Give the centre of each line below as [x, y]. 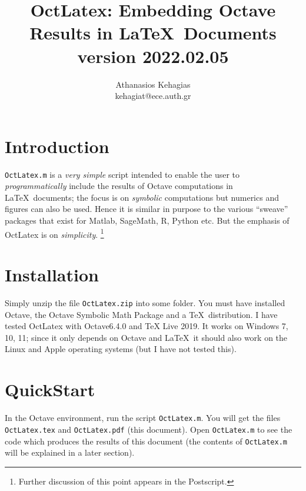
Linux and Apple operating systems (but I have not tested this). [121, 349]
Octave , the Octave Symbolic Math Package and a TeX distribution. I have [141, 314]
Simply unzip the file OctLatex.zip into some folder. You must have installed [145, 303]
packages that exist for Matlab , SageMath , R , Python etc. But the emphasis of [147, 220]
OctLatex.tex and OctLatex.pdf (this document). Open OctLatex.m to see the [149, 429]
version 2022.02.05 [153, 56]
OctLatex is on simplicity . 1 [54, 233]
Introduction [57, 146]
